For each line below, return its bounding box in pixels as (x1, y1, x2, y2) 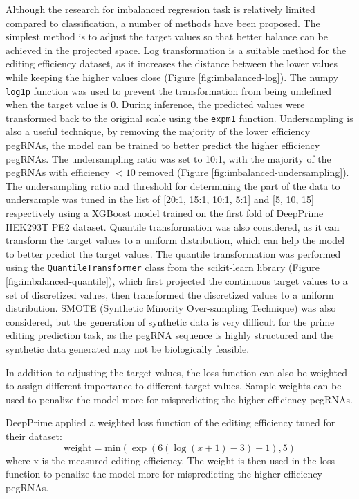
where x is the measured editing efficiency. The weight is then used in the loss (6, 453, 335, 467)
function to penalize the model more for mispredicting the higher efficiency (6, 466, 322, 481)
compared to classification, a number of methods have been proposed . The (6, 15, 320, 30)
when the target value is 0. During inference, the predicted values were (6, 97, 305, 112)
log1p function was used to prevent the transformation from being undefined (6, 83, 331, 98)
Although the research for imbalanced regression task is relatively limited (6, 2, 315, 16)
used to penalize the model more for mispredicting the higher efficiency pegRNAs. (6, 392, 353, 406)
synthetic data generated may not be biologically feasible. (6, 342, 250, 356)
